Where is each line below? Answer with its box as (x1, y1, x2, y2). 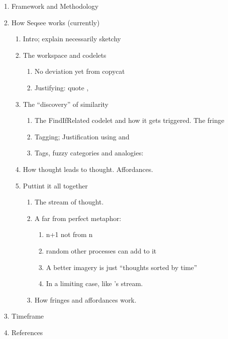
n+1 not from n (46, 229, 93, 239)
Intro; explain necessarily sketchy (23, 34, 121, 44)
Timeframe (11, 311, 44, 321)
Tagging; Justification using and (34, 131, 130, 141)
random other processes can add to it (46, 245, 157, 255)
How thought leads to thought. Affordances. (23, 164, 153, 174)
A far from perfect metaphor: (34, 213, 122, 223)
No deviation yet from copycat (34, 66, 125, 76)
